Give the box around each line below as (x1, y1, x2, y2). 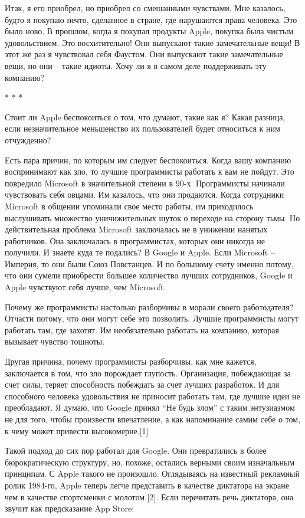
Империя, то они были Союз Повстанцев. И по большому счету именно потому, (5, 257, 294, 270)
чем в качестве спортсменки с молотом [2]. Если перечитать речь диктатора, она (5, 490, 294, 503)
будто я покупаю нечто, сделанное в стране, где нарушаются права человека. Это (5, 13, 297, 25)
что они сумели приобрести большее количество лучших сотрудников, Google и (5, 269, 293, 281)
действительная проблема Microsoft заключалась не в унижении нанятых (5, 223, 268, 235)
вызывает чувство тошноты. (5, 335, 105, 347)
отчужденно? (5, 133, 51, 146)
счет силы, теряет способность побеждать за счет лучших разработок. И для (5, 378, 280, 391)
